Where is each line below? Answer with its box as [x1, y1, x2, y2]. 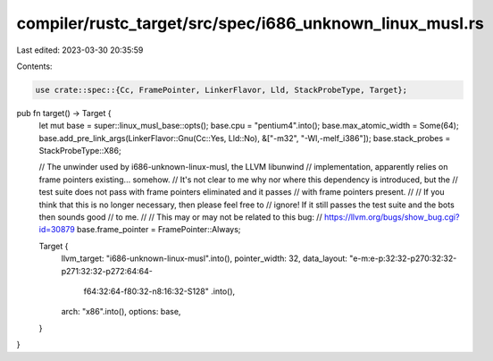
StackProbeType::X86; [38, 146, 121, 156]
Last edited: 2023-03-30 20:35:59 [16, 45, 144, 55]
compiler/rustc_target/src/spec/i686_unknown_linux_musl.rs [16, 13, 484, 33]
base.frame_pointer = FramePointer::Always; [76, 224, 241, 235]
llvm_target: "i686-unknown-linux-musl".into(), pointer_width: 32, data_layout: [61, 253, 348, 264]
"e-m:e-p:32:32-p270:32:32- [349, 253, 457, 264]
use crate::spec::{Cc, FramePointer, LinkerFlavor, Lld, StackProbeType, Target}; [35, 85, 408, 95]
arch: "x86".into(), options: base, [61, 306, 181, 317]
